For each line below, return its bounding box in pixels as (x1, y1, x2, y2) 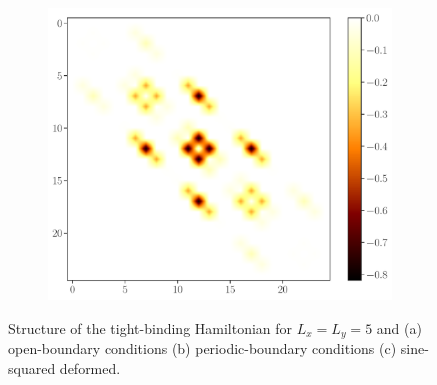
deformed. (59, 357, 121, 378)
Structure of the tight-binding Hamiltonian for (8, 317, 293, 338)
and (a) (376, 317, 422, 338)
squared (8, 357, 56, 378)
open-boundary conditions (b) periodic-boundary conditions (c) (8, 338, 397, 359)
